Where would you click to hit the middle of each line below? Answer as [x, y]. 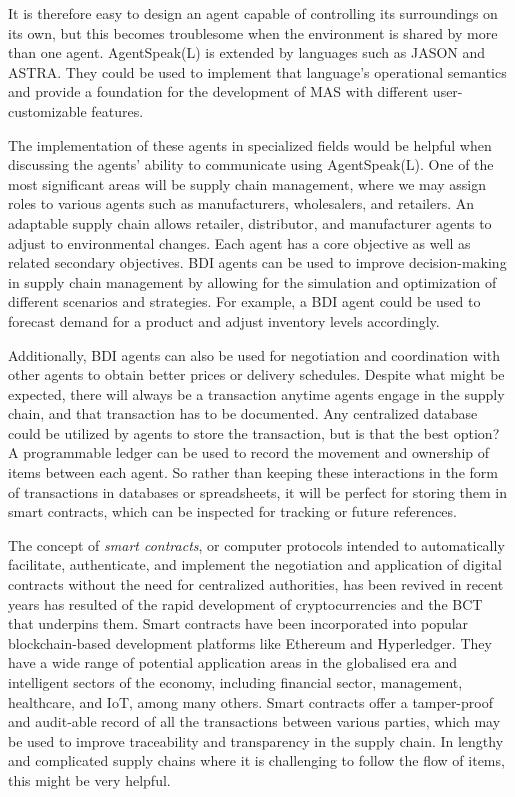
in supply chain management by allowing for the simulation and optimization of [252, 281]
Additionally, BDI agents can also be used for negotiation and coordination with [254, 354]
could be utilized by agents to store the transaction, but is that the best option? [254, 432]
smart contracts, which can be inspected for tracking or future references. [232, 511]
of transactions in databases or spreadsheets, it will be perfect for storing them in [258, 491]
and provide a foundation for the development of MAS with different [218, 91]
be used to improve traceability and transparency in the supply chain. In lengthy [256, 740]
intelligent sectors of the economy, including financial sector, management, [235, 682]
